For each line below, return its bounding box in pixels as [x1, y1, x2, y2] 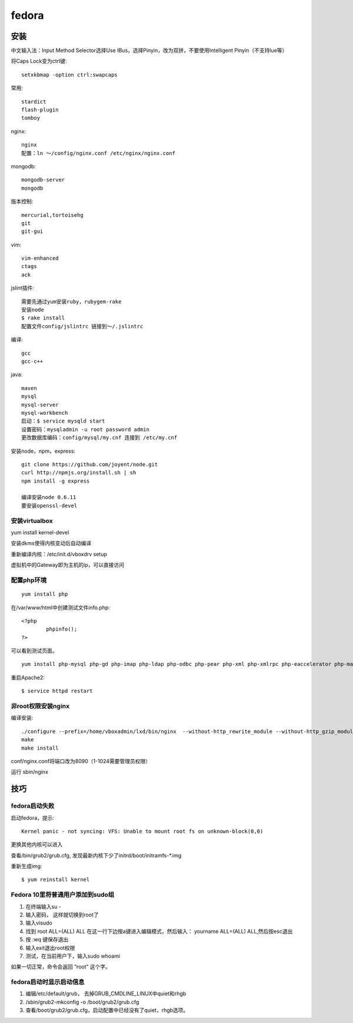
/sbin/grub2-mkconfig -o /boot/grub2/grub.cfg [25, 998, 139, 1005]
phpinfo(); [46, 626, 78, 633]
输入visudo [25, 919, 52, 926]
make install [21, 744, 59, 751]
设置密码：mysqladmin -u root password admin [21, 426, 150, 433]
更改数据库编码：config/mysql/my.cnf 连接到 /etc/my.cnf [21, 434, 178, 441]
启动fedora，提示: [11, 814, 55, 821]
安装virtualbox [11, 516, 53, 524]
